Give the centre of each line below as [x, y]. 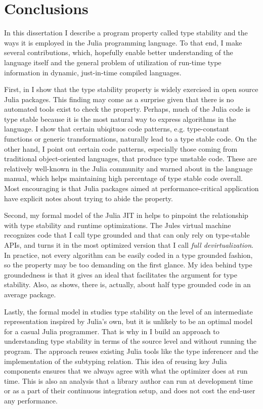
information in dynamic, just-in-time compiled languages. [93, 72]
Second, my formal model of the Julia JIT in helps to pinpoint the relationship [126, 215]
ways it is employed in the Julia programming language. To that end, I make [123, 42]
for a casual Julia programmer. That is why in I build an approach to [112, 331]
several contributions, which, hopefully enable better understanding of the [119, 52]
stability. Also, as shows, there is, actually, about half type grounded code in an [127, 284]
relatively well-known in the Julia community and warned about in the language [128, 168]
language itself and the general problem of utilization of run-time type [113, 62]
